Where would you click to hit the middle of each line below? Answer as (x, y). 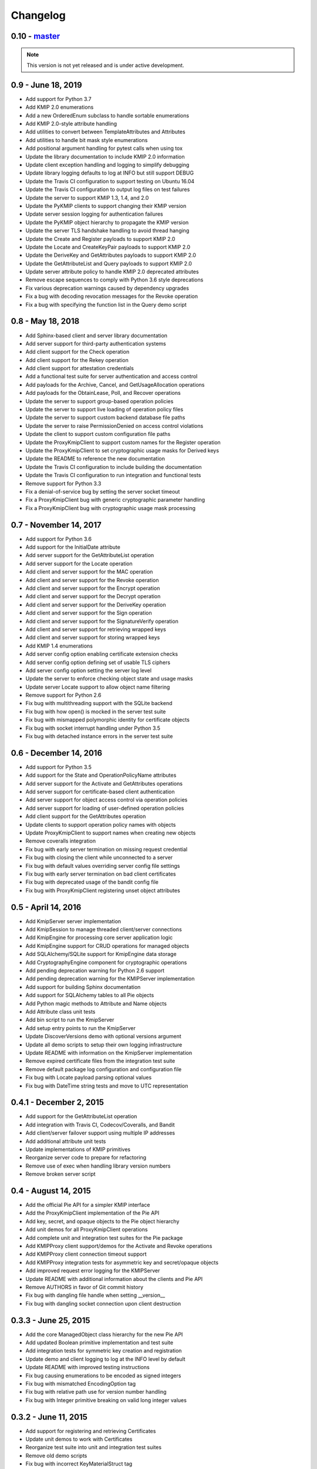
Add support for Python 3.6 (59, 539)
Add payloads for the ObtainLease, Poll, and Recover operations (103, 393)
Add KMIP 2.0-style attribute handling (71, 124)
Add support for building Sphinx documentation (83, 987)
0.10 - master (36, 36)
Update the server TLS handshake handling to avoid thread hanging (107, 231)
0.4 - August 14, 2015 (51, 1191)
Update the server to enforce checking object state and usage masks (109, 679)
